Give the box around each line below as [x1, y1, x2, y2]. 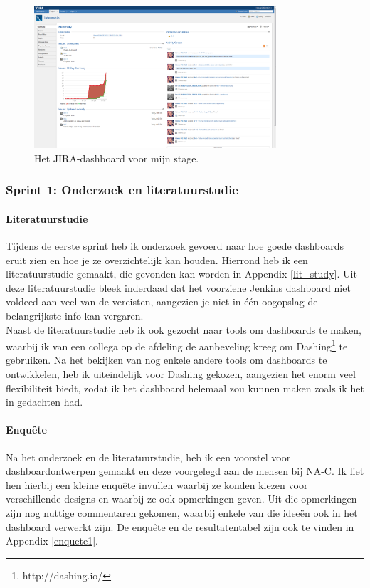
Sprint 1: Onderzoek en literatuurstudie [6, 181, 238, 199]
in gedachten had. [6, 394, 83, 409]
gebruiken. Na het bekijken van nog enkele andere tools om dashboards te [6, 352, 327, 367]
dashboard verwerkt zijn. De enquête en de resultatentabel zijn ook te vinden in [6, 519, 354, 534]
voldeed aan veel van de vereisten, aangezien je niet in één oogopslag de [6, 294, 318, 309]
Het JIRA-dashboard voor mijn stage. [34, 150, 199, 165]
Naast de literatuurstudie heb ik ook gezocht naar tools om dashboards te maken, [6, 322, 361, 337]
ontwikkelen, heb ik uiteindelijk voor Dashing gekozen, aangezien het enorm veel [6, 366, 356, 381]
